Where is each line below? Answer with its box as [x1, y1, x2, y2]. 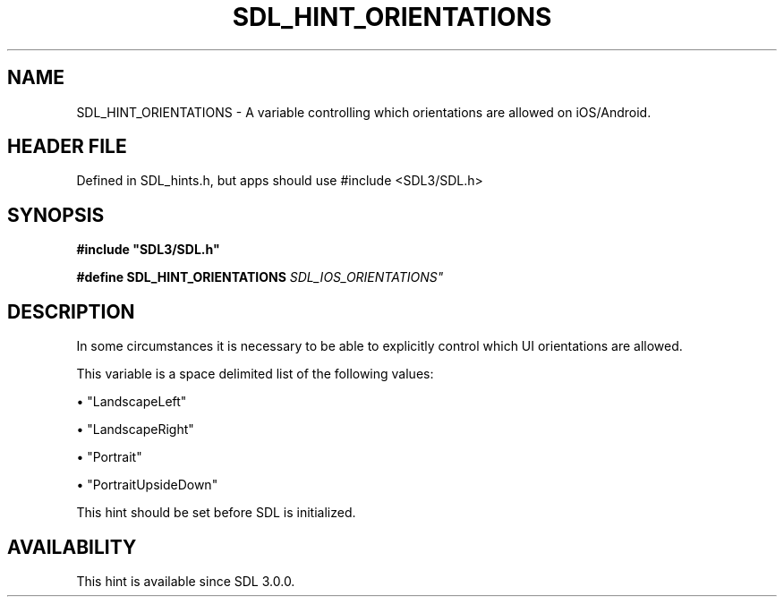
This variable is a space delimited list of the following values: [76, 366, 434, 382]
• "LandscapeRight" [76, 421, 194, 438]
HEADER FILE [7, 135, 127, 158]
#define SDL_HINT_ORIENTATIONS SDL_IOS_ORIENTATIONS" [76, 269, 444, 285]
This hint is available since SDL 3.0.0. [76, 573, 295, 589]
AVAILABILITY [7, 535, 137, 558]
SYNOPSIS [7, 203, 105, 226]
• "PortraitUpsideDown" [76, 477, 218, 493]
